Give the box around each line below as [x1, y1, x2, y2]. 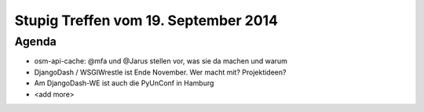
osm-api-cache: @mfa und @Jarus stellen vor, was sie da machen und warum [34, 56, 288, 66]
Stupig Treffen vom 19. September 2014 [14, 12, 279, 29]
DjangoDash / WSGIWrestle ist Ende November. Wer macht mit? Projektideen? [34, 67, 287, 77]
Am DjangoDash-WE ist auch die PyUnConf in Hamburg [34, 78, 214, 88]
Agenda [14, 34, 57, 49]
